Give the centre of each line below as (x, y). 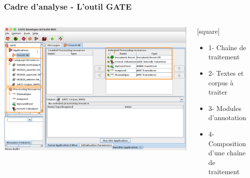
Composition (227, 143)
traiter (218, 92)
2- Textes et (226, 73)
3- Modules (225, 108)
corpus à (221, 82)
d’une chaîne (227, 153)
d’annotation (227, 117)
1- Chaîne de (227, 47)
